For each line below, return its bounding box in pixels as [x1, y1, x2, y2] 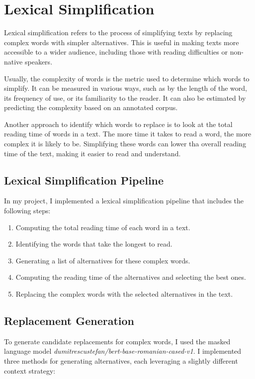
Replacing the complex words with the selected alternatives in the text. [15, 289, 233, 299]
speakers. [24, 56, 53, 66]
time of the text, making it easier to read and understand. [4, 148, 181, 158]
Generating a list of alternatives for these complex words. [15, 255, 190, 265]
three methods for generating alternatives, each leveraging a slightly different [4, 356, 238, 366]
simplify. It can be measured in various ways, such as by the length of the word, [4, 83, 248, 93]
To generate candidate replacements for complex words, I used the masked [4, 336, 231, 346]
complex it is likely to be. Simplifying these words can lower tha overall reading [4, 138, 246, 149]
